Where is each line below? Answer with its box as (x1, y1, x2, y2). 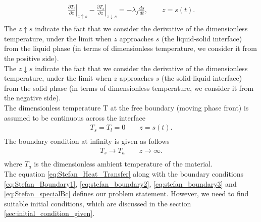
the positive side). (4, 53, 59, 64)
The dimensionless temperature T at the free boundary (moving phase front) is (4, 102, 249, 113)
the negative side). (4, 92, 61, 103)
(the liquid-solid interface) (162, 33, 242, 43)
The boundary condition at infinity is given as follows (4, 136, 170, 146)
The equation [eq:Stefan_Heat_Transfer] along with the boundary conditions (4, 169, 244, 179)
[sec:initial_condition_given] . (4, 208, 95, 218)
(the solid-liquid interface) (162, 73, 242, 83)
